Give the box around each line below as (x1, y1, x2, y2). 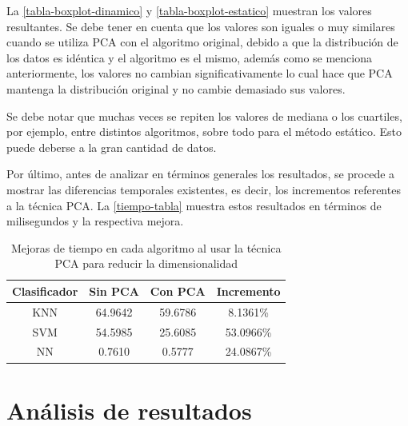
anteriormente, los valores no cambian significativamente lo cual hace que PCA (6, 65, 393, 82)
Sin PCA (89, 282, 139, 299)
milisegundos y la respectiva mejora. (6, 213, 184, 229)
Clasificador (12, 282, 78, 299)
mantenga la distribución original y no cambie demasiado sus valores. (6, 80, 346, 97)
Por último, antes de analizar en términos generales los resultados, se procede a (6, 165, 395, 182)
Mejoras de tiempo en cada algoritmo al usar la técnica (11, 239, 282, 256)
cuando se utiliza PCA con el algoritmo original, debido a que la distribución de (6, 34, 398, 50)
